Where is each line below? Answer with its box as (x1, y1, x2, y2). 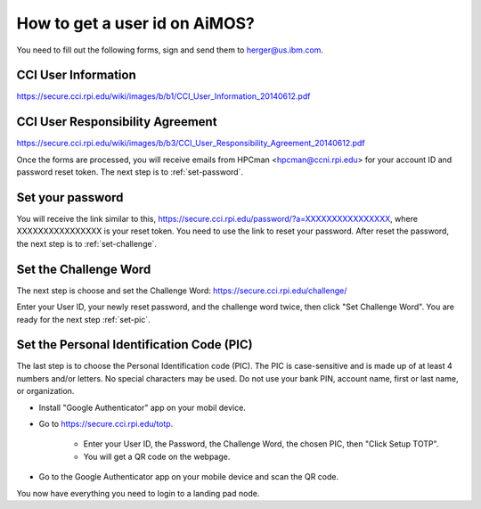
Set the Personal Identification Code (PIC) (16, 337, 253, 352)
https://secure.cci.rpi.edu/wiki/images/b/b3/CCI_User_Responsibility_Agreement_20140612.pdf (16, 138, 365, 149)
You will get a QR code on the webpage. (83, 451, 231, 462)
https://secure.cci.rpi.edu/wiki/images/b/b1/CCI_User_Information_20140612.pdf (16, 91, 311, 102)
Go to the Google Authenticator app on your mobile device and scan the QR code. (38, 472, 339, 482)
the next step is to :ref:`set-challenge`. (16, 238, 158, 249)
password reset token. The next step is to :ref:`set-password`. (16, 167, 244, 177)
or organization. (16, 386, 75, 397)
